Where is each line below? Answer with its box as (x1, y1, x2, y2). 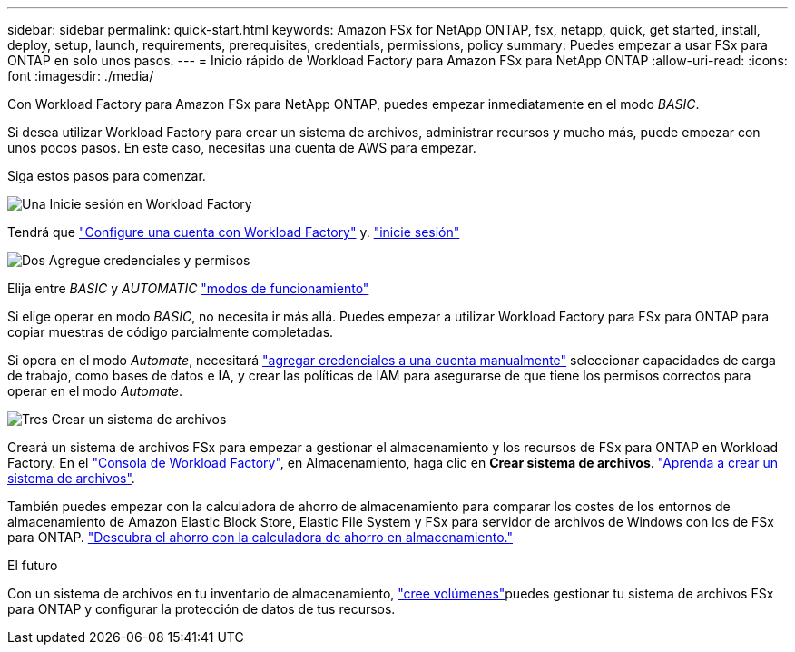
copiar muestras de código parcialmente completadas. (7, 324, 334, 340)
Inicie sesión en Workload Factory (49, 196, 252, 212)
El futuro (7, 558, 58, 573)
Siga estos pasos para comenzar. (7, 168, 206, 183)
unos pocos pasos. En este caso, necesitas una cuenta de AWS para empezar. (7, 140, 476, 155)
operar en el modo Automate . (7, 383, 183, 399)
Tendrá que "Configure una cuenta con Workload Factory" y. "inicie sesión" (7, 224, 460, 240)
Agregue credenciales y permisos (48, 252, 250, 268)
